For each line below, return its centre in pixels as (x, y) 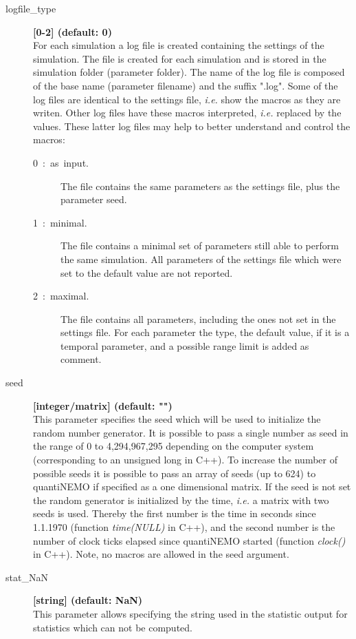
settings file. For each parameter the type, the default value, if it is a (205, 332)
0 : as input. (61, 162)
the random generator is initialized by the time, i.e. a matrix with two (181, 500)
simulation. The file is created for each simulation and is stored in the (180, 58)
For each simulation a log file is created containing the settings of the (179, 45)
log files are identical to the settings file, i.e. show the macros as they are (187, 99)
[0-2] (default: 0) (73, 31)
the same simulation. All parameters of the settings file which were (201, 259)
